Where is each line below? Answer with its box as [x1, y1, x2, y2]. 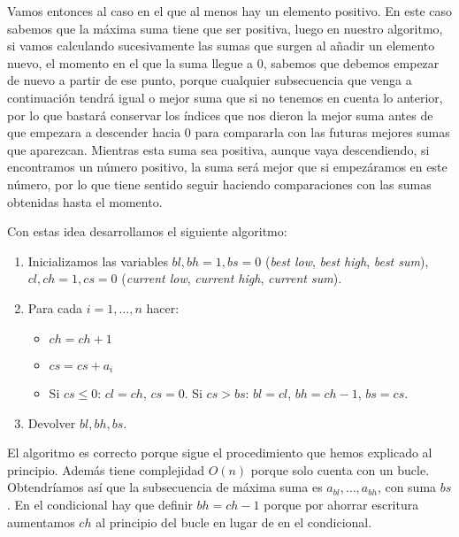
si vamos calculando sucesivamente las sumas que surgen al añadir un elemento [7, 36, 435, 55]
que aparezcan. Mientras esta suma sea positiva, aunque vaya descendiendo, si [7, 140, 430, 158]
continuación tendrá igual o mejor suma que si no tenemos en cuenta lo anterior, [7, 88, 443, 106]
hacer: [146, 298, 180, 317]
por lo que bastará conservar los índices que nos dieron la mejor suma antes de [7, 105, 433, 124]
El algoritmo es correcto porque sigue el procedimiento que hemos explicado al [7, 443, 432, 462]
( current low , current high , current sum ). [121, 269, 342, 288]
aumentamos [7, 512, 75, 531]
